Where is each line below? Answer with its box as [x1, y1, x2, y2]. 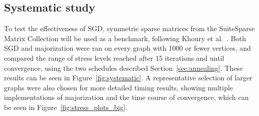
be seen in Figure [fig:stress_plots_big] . [4, 101, 127, 112]
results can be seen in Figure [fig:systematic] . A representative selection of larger [4, 72, 252, 83]
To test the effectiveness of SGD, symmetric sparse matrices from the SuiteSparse [4, 23, 255, 34]
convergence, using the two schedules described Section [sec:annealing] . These [4, 62, 243, 73]
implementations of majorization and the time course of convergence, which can [4, 92, 249, 102]
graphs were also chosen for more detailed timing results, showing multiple [4, 82, 233, 92]
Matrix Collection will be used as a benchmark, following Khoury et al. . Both [4, 33, 246, 43]
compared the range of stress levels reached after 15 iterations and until [4, 52, 224, 63]
